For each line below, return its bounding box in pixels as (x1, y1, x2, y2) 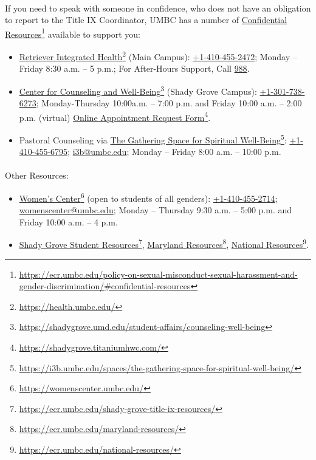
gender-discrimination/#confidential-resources (19, 280, 191, 292)
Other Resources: (5, 169, 69, 182)
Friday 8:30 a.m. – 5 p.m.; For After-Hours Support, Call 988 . (19, 62, 250, 75)
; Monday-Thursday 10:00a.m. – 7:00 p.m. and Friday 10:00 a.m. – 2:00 (36, 97, 302, 109)
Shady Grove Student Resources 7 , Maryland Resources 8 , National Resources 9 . (19, 236, 309, 251)
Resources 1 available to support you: (5, 26, 140, 40)
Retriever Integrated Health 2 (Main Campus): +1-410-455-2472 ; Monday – (19, 49, 297, 63)
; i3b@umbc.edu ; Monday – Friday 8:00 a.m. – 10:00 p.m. (67, 145, 281, 158)
